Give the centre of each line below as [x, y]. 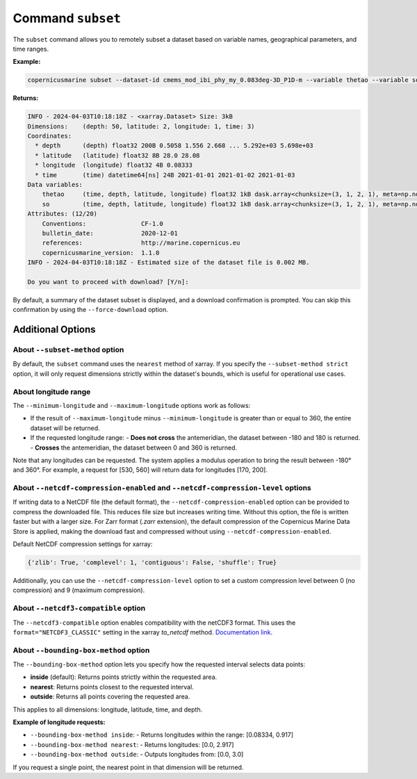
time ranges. [31, 49]
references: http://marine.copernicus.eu [141, 243]
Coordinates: [50, 136]
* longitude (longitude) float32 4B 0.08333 [114, 165]
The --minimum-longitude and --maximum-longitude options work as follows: [132, 405]
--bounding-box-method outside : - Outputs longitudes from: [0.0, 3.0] [137, 755]
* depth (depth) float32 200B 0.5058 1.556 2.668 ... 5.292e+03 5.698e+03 [174, 146]
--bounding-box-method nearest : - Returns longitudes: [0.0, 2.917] [132, 744]
